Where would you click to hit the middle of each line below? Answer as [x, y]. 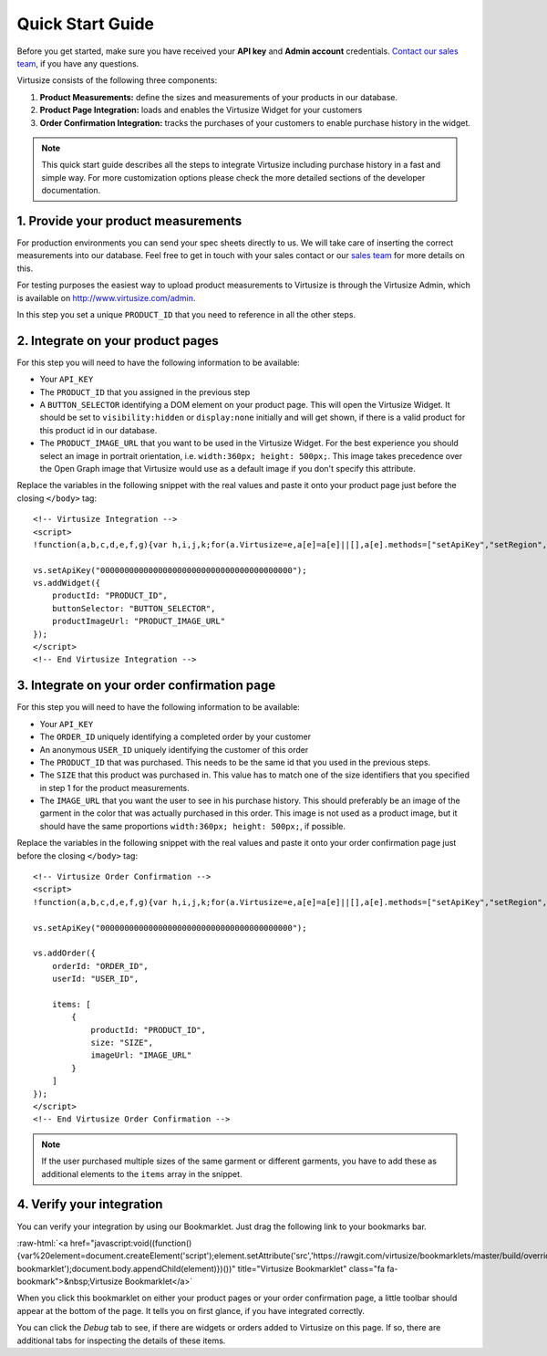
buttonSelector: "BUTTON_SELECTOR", [134, 608]
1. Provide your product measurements [129, 220]
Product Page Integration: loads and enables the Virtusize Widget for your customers [201, 110]
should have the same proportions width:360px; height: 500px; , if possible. [193, 826]
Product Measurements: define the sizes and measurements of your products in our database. [219, 97]
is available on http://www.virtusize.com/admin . [106, 297]
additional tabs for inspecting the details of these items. [121, 1340]
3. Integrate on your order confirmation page [146, 686]
